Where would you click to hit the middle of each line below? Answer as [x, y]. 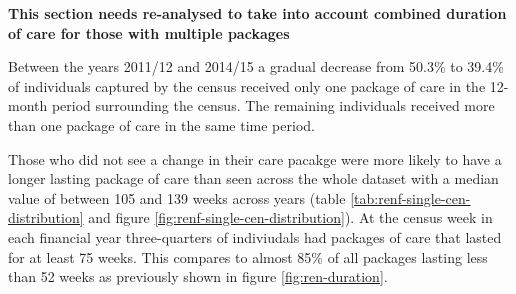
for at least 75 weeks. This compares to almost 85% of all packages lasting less [248, 256]
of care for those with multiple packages [149, 32]
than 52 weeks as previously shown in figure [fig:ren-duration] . [198, 276]
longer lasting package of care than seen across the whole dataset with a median [253, 178]
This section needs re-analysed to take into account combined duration [257, 13]
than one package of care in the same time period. [161, 124]
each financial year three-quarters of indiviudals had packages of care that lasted [255, 236]
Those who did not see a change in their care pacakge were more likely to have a [255, 158]
